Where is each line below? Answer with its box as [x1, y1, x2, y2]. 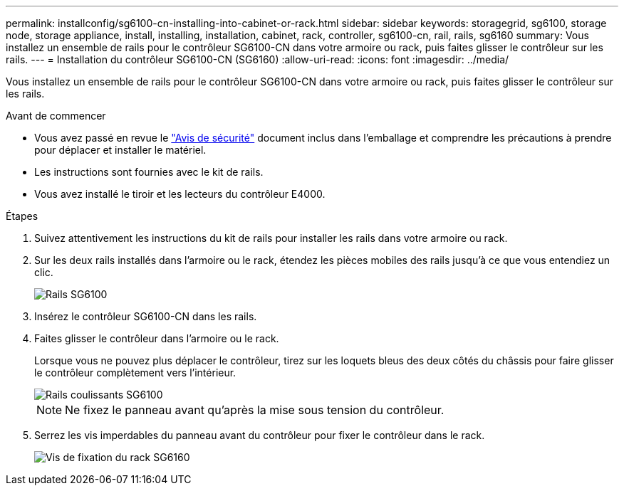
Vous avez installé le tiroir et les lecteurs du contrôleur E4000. [34, 188, 326, 200]
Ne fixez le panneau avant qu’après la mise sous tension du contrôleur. [65, 403, 444, 417]
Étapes [6, 210, 38, 222]
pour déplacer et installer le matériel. [34, 144, 207, 156]
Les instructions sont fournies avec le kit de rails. [34, 166, 264, 178]
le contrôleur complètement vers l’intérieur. [34, 366, 236, 379]
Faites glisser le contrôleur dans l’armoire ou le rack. [34, 332, 279, 344]
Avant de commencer [6, 110, 106, 122]
